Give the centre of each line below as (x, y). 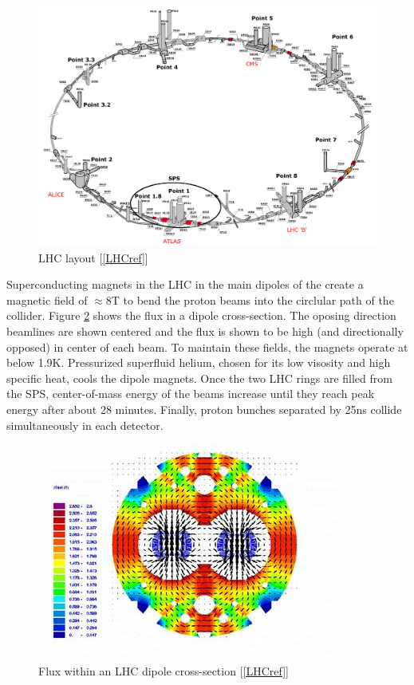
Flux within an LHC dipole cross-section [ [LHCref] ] (164, 670)
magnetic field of (47, 299)
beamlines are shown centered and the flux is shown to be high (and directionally (205, 331)
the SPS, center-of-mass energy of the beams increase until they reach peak (191, 394)
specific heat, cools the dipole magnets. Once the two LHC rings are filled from (199, 378)
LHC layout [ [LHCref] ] (93, 257)
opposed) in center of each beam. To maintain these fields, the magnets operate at (207, 346)
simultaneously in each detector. (85, 425)
